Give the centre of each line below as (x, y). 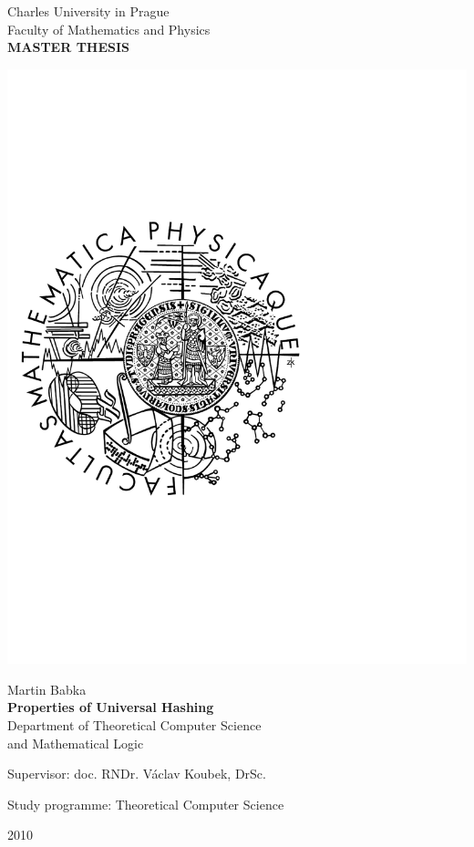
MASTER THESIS (69, 47)
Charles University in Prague (88, 11)
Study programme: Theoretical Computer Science (146, 804)
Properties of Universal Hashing (111, 707)
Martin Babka (47, 689)
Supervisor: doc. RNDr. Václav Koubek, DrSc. (137, 774)
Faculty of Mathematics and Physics (109, 29)
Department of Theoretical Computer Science (134, 725)
